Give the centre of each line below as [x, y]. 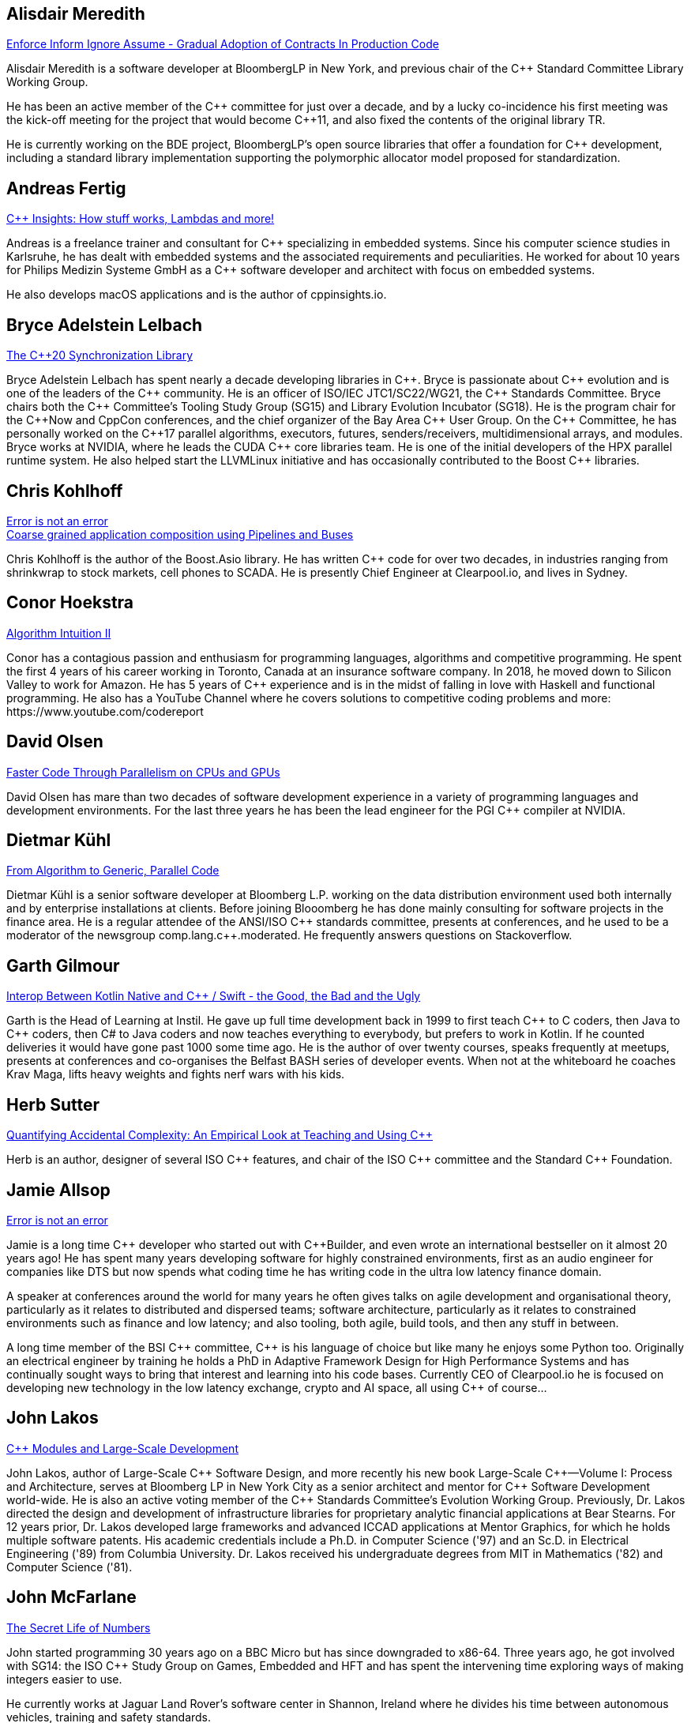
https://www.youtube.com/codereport [105, 711]
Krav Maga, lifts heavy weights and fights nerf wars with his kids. [176, 1074]
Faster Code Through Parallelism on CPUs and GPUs [143, 772]
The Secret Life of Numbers [79, 1627]
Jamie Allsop [58, 1190]
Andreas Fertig [66, 188]
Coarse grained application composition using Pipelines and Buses [180, 534]
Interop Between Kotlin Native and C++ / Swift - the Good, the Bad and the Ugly [214, 996]
